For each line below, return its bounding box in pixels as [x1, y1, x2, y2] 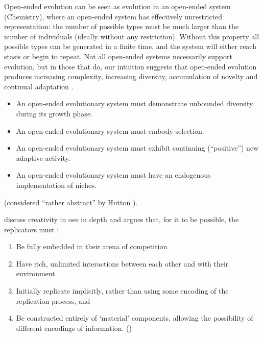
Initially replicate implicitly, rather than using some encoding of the [16, 285, 229, 296]
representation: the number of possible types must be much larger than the [4, 21, 239, 32]
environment [16, 268, 55, 279]
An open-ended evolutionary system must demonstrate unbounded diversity [16, 98, 253, 109]
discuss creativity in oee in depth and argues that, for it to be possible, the [4, 214, 239, 225]
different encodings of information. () [16, 322, 132, 333]
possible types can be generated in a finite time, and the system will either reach [4, 41, 256, 52]
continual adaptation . [4, 81, 74, 91]
